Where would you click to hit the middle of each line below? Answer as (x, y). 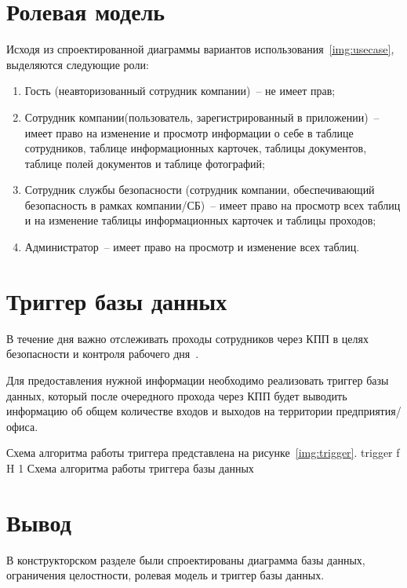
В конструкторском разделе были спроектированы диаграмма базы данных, (186, 559)
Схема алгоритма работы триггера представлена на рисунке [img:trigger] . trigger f (203, 453)
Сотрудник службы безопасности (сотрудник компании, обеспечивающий (200, 190)
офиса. (22, 426)
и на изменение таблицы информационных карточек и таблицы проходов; (200, 220)
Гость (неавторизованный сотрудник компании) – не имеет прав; (180, 91)
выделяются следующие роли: (78, 64)
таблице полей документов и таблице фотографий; (145, 163)
